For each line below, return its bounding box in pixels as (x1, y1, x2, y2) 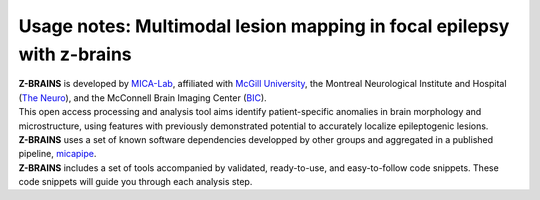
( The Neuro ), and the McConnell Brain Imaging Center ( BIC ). (18, 91, 267, 104)
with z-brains (18, 43, 132, 65)
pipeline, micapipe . (18, 148, 97, 160)
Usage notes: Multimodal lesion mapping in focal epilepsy (18, 15, 510, 37)
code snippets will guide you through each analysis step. (18, 176, 253, 188)
